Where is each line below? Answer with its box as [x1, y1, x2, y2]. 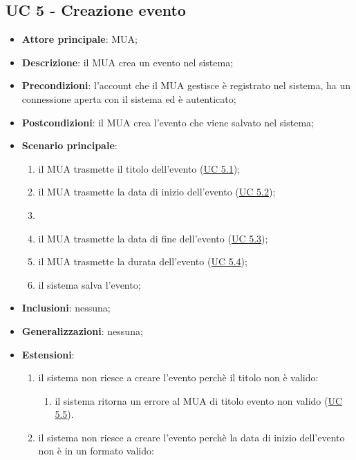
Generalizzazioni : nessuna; [21, 323, 143, 338]
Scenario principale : [21, 138, 118, 153]
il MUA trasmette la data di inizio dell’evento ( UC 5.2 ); [38, 184, 276, 199]
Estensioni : [21, 347, 75, 361]
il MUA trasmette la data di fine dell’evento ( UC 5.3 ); [38, 231, 268, 245]
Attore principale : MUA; [21, 32, 138, 46]
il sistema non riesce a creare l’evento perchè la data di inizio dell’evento [38, 430, 345, 444]
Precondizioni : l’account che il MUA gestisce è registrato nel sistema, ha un [21, 78, 351, 93]
